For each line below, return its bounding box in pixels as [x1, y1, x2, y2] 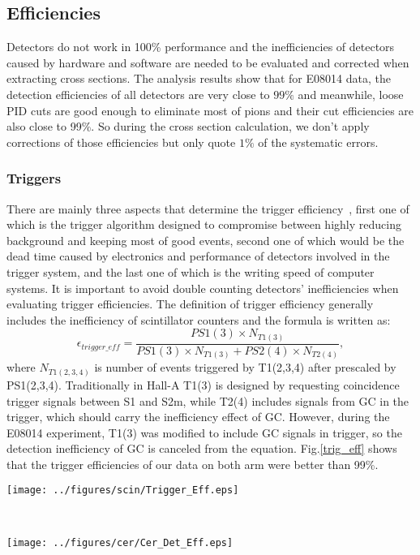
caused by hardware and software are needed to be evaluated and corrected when [6, 54, 409, 71]
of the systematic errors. [258, 133, 379, 150]
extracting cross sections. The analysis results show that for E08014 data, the [6, 70, 391, 87]
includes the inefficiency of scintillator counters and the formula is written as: [6, 311, 391, 328]
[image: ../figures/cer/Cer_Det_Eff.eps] [6, 536, 234, 549]
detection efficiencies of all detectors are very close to [6, 85, 270, 102]
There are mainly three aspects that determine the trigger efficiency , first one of [6, 200, 409, 217]
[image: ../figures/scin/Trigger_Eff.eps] [6, 484, 239, 497]
